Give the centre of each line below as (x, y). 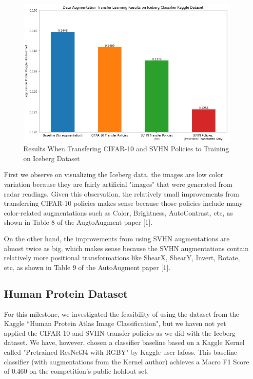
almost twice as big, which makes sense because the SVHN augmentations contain (126, 248)
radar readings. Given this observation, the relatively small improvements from (122, 193)
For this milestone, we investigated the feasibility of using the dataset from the (122, 314)
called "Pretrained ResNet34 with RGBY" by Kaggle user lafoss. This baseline (121, 352)
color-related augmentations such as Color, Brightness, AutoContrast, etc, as (118, 212)
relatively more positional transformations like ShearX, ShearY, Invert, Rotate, (122, 258)
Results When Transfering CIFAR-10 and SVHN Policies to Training (126, 149)
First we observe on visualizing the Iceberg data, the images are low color (114, 174)
